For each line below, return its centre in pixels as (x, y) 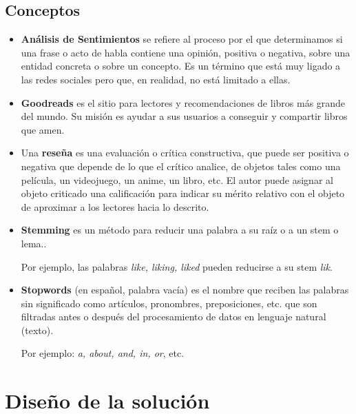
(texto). (37, 330)
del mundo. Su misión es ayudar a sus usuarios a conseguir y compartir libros (184, 116)
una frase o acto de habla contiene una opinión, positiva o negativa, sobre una (186, 52)
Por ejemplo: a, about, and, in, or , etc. (103, 353)
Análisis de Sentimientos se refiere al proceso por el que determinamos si (182, 39)
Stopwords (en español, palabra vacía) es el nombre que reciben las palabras (185, 290)
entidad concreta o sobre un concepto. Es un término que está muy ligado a (181, 66)
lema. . (34, 243)
